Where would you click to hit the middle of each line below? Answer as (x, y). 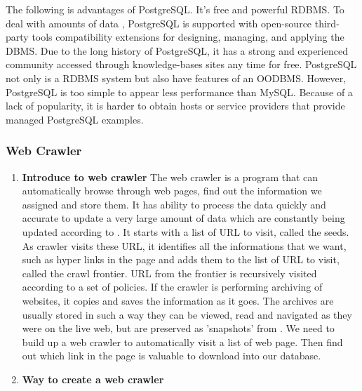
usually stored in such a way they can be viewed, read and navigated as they (187, 314)
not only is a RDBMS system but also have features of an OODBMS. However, (176, 78)
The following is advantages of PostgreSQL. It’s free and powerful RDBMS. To (175, 9)
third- (327, 23)
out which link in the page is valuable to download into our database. (172, 356)
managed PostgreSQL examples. (75, 119)
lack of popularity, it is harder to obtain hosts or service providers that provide (175, 106)
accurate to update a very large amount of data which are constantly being (183, 218)
